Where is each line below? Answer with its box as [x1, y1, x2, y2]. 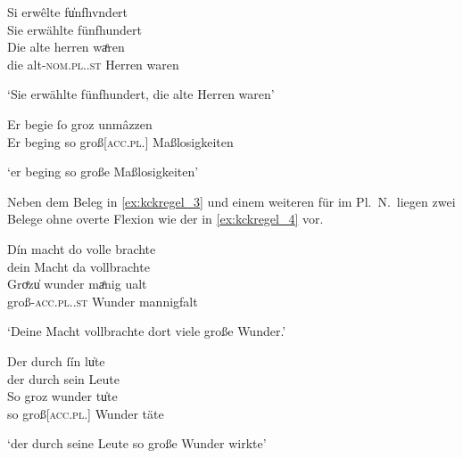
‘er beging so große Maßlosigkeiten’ [7, 162, 199, 181]
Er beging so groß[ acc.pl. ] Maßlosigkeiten [7, 132, 234, 151]
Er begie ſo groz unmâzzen [7, 114, 153, 133]
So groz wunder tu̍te [7, 387, 118, 405]
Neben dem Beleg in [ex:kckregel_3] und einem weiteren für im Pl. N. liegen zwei [7, 192, 456, 210]
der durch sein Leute [7, 369, 120, 388]
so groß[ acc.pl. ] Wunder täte [7, 404, 164, 422]
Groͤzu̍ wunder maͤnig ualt [7, 274, 147, 293]
